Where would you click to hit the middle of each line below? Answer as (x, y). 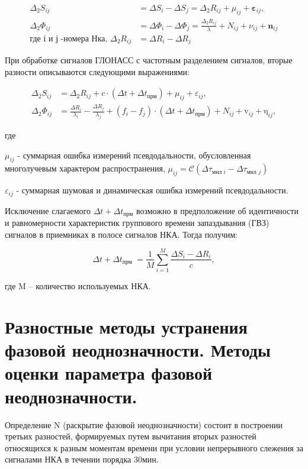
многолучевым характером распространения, (85, 168)
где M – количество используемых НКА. (78, 286)
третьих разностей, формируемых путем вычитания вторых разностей (131, 436)
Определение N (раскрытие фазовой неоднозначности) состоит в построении (144, 424)
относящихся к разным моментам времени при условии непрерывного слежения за (154, 447)
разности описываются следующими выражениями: (97, 71)
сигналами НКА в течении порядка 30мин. (82, 459)
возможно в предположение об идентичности (217, 210)
